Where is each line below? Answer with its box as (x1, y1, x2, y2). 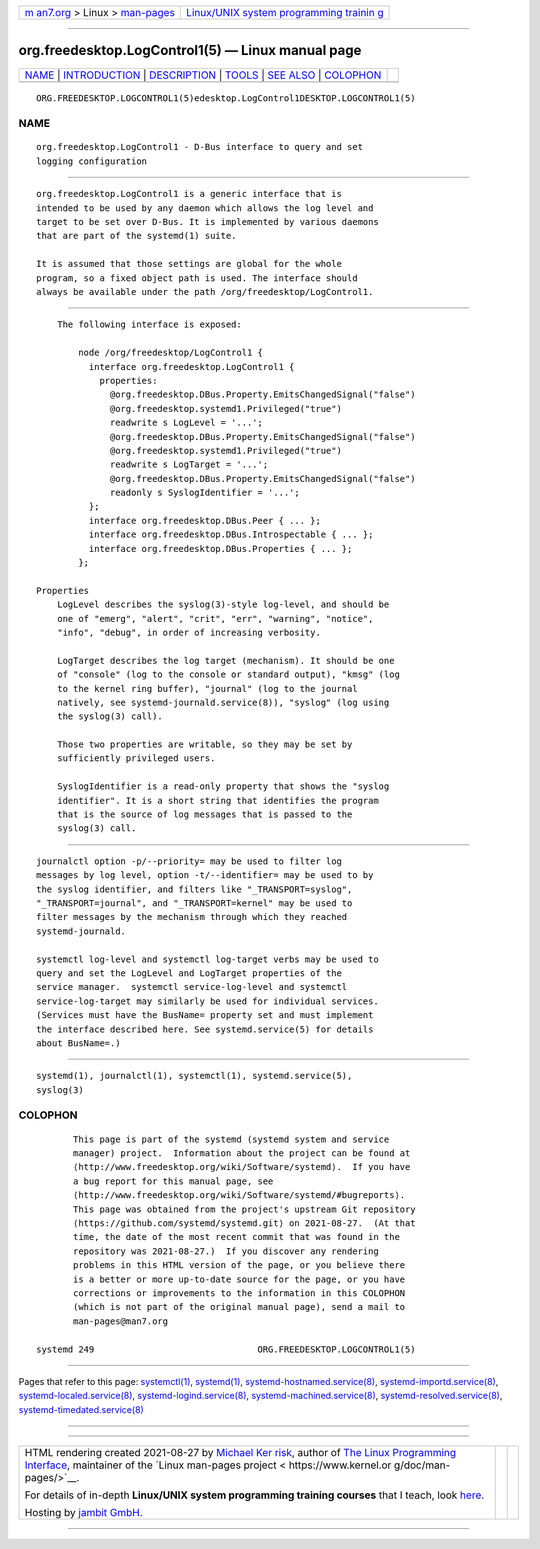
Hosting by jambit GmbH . (24, 1506, 144, 1520)
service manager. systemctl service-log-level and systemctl (36, 981, 348, 993)
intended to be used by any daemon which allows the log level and (36, 202, 374, 214)
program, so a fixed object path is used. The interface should (36, 272, 359, 284)
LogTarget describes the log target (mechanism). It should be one (56, 655, 395, 666)
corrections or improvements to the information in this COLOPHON (73, 1287, 406, 1299)
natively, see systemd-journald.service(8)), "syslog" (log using (56, 696, 390, 708)
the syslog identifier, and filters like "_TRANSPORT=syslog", (36, 883, 353, 895)
